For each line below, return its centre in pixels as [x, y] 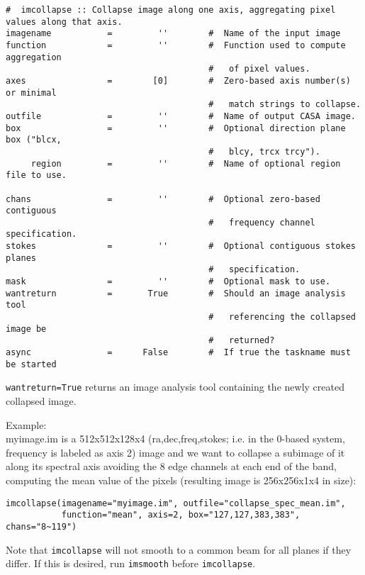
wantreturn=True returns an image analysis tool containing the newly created [175, 387]
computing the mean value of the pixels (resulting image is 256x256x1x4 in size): [181, 480]
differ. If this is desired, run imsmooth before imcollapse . [131, 563]
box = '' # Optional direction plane [176, 128]
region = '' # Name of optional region [186, 163]
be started [31, 364]
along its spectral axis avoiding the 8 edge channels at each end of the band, [171, 466]
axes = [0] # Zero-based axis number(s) [178, 80]
